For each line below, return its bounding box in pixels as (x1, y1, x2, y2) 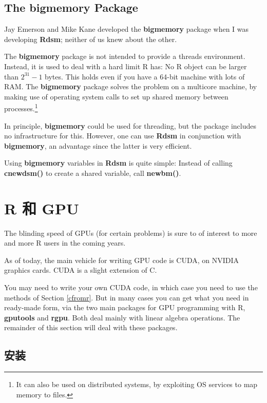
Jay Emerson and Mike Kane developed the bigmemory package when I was (4, 24, 249, 34)
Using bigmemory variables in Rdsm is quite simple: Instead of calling (4, 157, 233, 168)
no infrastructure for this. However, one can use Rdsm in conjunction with (4, 130, 241, 141)
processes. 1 (4, 102, 38, 114)
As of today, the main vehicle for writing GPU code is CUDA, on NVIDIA (4, 254, 239, 265)
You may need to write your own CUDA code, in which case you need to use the (4, 282, 258, 293)
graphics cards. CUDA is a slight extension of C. (4, 265, 157, 275)
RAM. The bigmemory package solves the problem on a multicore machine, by (4, 81, 257, 92)
